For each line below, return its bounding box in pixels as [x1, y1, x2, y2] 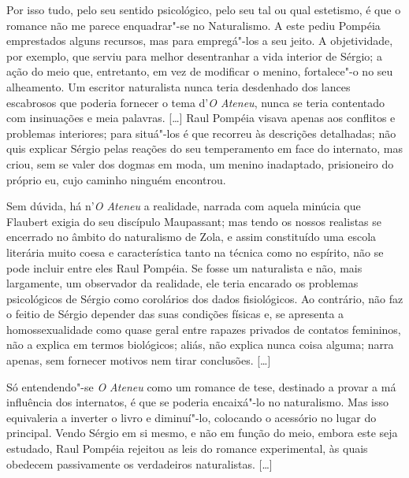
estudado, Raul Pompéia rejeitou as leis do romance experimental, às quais [6, 440, 368, 457]
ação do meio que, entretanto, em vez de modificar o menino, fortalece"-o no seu [6, 63, 393, 80]
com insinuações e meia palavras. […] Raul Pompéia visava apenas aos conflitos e [6, 109, 396, 126]
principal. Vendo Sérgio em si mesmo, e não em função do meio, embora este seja [6, 424, 398, 441]
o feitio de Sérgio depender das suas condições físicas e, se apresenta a [6, 306, 344, 322]
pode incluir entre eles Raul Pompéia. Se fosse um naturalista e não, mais [6, 259, 363, 276]
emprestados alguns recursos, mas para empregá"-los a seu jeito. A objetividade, [6, 32, 393, 49]
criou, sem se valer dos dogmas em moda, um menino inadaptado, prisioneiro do [6, 155, 394, 172]
